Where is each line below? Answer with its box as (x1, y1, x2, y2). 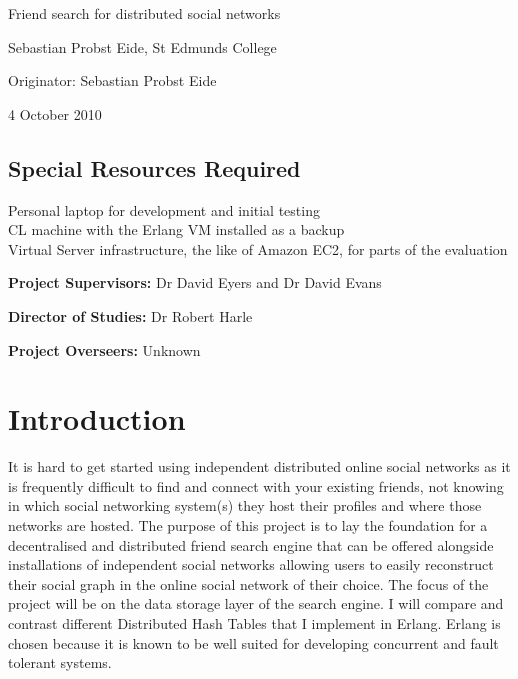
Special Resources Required (8, 152, 301, 183)
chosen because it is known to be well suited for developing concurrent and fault (8, 632, 499, 653)
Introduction (8, 398, 186, 439)
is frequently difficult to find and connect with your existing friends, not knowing (8, 475, 504, 496)
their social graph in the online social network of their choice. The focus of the (8, 573, 489, 594)
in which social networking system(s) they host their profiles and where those (8, 495, 482, 516)
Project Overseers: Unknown (8, 339, 201, 360)
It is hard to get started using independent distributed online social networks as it (8, 456, 511, 477)
